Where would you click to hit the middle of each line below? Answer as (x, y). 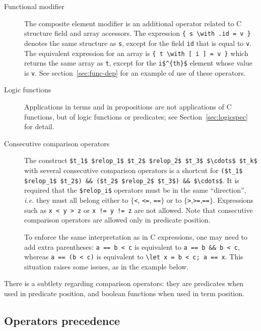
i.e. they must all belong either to (76, 200)
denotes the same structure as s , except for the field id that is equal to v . (138, 43)
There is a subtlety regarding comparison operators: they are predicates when (124, 283)
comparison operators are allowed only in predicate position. (117, 220)
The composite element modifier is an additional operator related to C (133, 23)
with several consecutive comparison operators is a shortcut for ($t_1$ (134, 170)
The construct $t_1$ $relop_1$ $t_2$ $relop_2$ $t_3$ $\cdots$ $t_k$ (141, 160)
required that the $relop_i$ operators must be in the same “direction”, (135, 190)
